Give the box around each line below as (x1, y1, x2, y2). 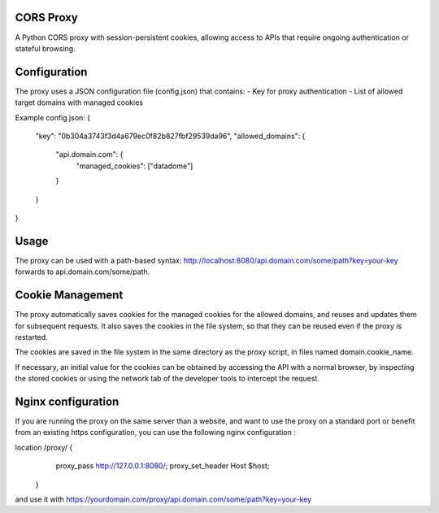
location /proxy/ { (15, 442, 73, 452)
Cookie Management (15, 289, 124, 302)
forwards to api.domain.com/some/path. (15, 267, 150, 276)
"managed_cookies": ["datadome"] (76, 161, 193, 171)
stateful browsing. (15, 43, 76, 53)
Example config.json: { (15, 112, 91, 122)
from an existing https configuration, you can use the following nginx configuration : (15, 428, 296, 437)
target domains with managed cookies (15, 98, 144, 107)
